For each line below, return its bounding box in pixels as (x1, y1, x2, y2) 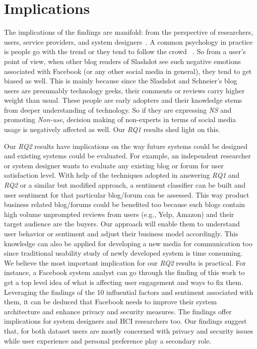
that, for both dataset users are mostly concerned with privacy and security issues (4, 325, 254, 336)
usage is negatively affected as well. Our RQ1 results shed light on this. (4, 124, 220, 135)
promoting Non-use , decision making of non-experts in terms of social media (4, 114, 236, 125)
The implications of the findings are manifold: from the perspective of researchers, (4, 27, 253, 37)
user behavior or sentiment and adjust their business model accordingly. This (4, 228, 238, 238)
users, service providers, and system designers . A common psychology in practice (4, 36, 253, 47)
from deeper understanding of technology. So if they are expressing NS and (4, 104, 232, 115)
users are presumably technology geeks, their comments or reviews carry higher (4, 85, 245, 95)
